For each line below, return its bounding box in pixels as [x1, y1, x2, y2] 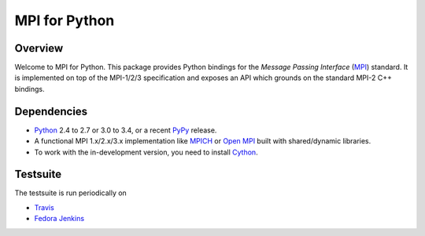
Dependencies [14, 104, 88, 118]
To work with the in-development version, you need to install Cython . [34, 147, 259, 157]
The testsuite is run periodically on [14, 188, 128, 198]
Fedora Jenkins [34, 214, 85, 223]
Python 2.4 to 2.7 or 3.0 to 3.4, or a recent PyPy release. [34, 125, 217, 135]
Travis [34, 202, 54, 212]
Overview [14, 42, 64, 55]
